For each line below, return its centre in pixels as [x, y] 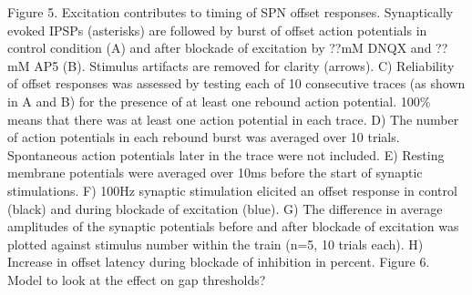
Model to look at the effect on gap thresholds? [137, 279]
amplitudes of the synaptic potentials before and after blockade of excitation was [233, 226]
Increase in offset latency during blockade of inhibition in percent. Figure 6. [219, 262]
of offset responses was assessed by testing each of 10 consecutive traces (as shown [236, 83]
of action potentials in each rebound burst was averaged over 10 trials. [204, 137]
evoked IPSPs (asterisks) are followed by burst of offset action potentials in [217, 30]
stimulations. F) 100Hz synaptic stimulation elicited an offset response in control [232, 190]
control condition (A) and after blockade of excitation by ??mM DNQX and [220, 48]
